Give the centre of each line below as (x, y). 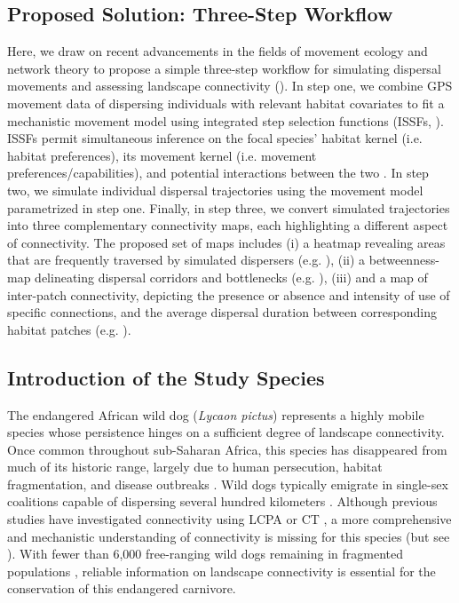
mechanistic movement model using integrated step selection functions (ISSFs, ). (226, 120)
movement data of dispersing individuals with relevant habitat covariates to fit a (226, 103)
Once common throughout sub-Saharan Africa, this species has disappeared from (227, 449)
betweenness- (404, 260)
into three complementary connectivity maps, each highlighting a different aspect (228, 225)
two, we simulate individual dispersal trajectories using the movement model (215, 190)
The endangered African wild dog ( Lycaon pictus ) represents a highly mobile (216, 414)
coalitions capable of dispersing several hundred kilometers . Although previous (222, 501)
